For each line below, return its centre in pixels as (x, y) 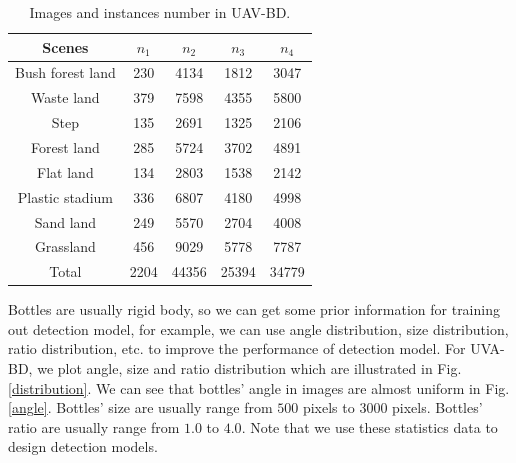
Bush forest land (65, 72)
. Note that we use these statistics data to (369, 426)
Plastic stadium (65, 196)
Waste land (65, 97)
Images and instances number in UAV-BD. (160, 12)
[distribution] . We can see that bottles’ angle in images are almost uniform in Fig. (259, 387)
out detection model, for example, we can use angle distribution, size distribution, (258, 328)
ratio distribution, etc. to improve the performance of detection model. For (237, 348)
